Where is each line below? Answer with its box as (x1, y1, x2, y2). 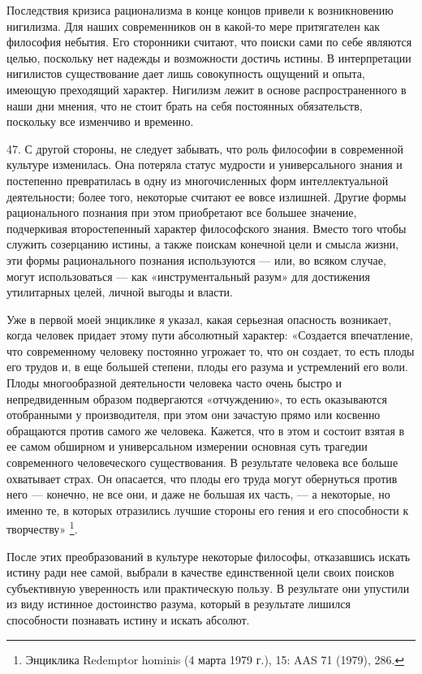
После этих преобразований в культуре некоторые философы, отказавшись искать (6, 547, 411, 564)
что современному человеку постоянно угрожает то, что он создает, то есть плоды (6, 342, 415, 359)
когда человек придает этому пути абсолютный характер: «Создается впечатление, (6, 326, 413, 343)
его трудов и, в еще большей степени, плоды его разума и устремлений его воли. (6, 358, 408, 375)
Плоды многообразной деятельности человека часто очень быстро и (6, 374, 342, 391)
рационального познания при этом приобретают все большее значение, (6, 204, 357, 221)
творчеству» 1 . (6, 518, 78, 538)
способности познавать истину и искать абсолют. (6, 611, 250, 629)
